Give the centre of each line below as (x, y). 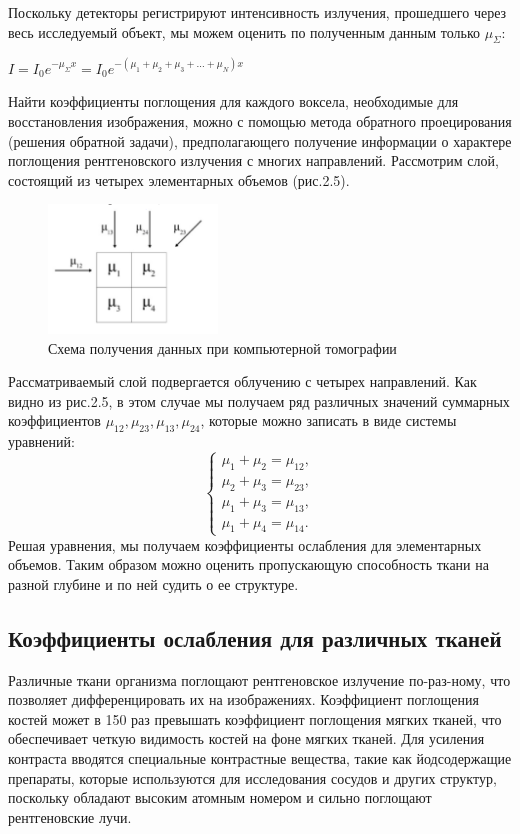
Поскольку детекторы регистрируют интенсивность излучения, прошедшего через (257, 12)
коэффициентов (54, 420)
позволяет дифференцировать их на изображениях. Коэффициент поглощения (243, 699)
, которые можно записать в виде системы (328, 420)
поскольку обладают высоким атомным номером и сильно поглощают (220, 797)
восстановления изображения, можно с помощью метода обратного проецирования (260, 121)
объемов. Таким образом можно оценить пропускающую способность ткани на (248, 564)
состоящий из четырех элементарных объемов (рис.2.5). (179, 179)
